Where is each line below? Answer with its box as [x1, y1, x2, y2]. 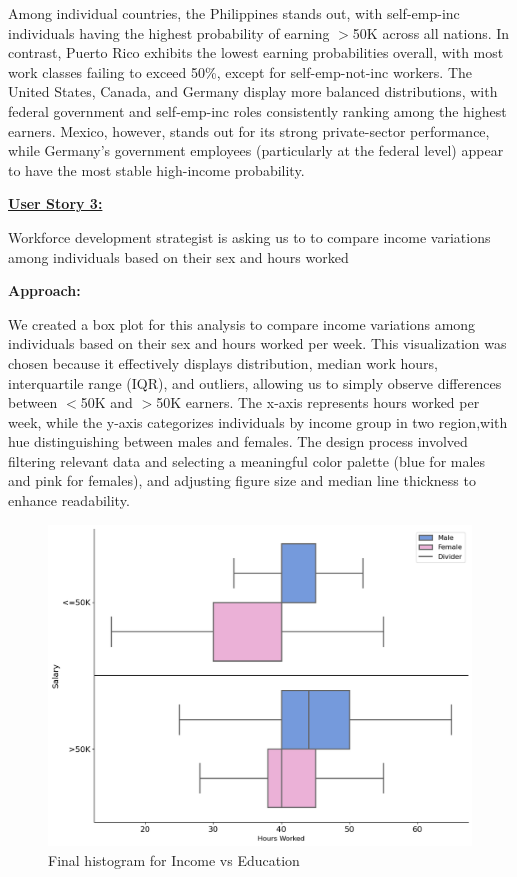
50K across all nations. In [352, 22, 510, 43]
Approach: [8, 280, 81, 301]
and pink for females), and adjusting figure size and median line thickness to [8, 470, 476, 491]
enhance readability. [8, 490, 130, 511]
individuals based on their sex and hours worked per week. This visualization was [8, 333, 507, 354]
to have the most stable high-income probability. [8, 159, 305, 180]
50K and [80, 392, 133, 413]
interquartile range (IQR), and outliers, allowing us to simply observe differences [8, 372, 502, 393]
